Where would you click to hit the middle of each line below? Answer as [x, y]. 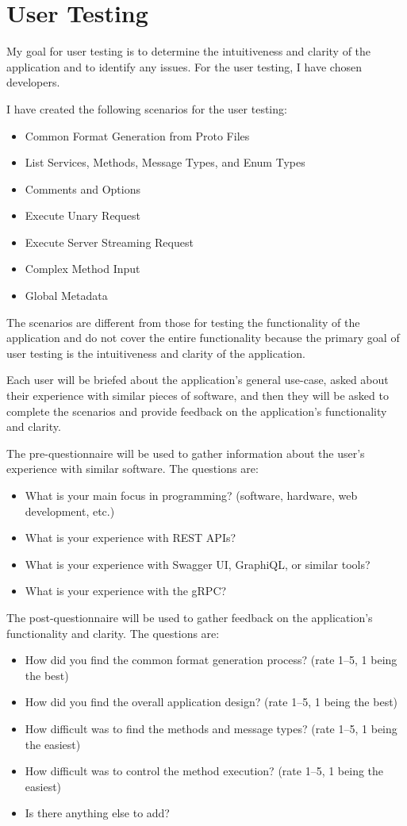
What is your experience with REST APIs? [131, 538]
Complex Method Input [83, 269]
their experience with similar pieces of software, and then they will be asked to [198, 396]
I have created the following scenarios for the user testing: [147, 108]
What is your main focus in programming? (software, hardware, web [191, 495]
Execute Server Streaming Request [109, 242]
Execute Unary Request [83, 215]
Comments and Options [83, 188]
